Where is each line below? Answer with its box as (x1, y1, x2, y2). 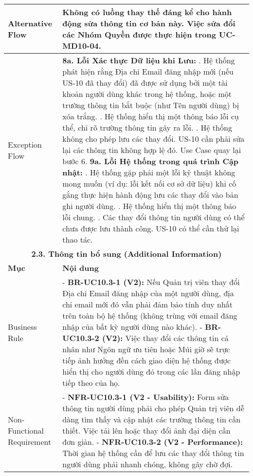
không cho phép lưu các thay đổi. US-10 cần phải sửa (62, 133, 245, 144)
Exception (8, 138, 42, 150)
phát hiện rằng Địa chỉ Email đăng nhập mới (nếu (62, 66, 234, 77)
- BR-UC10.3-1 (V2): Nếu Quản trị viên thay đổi (62, 276, 240, 287)
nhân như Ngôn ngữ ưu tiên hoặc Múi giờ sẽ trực (62, 343, 230, 355)
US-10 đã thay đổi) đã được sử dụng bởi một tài (62, 77, 228, 88)
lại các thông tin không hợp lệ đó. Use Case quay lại (62, 144, 241, 155)
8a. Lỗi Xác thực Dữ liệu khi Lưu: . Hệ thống (62, 55, 235, 66)
